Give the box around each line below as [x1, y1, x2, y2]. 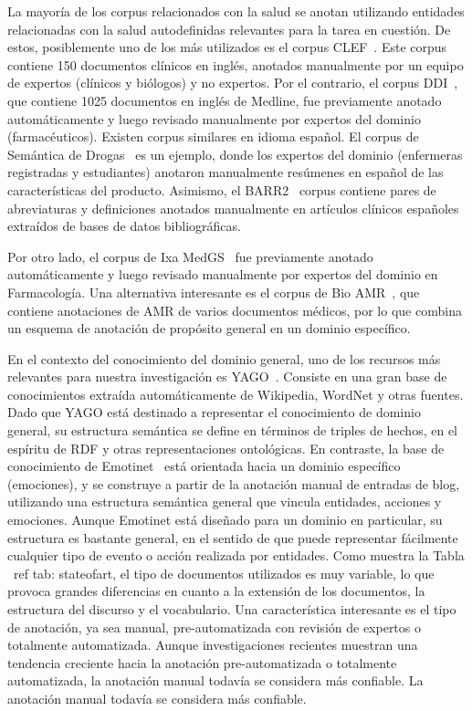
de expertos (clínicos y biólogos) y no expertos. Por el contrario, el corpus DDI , [7, 73, 458, 92]
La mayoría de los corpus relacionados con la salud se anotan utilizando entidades [7, 2, 465, 20]
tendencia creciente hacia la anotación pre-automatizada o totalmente [7, 653, 397, 672]
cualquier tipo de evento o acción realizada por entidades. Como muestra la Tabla [7, 546, 465, 565]
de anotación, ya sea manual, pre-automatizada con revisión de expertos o [7, 617, 421, 636]
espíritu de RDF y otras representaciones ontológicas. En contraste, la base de [7, 438, 445, 457]
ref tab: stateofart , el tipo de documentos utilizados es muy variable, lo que [13, 563, 435, 582]
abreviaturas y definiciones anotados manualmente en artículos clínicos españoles [7, 198, 459, 217]
